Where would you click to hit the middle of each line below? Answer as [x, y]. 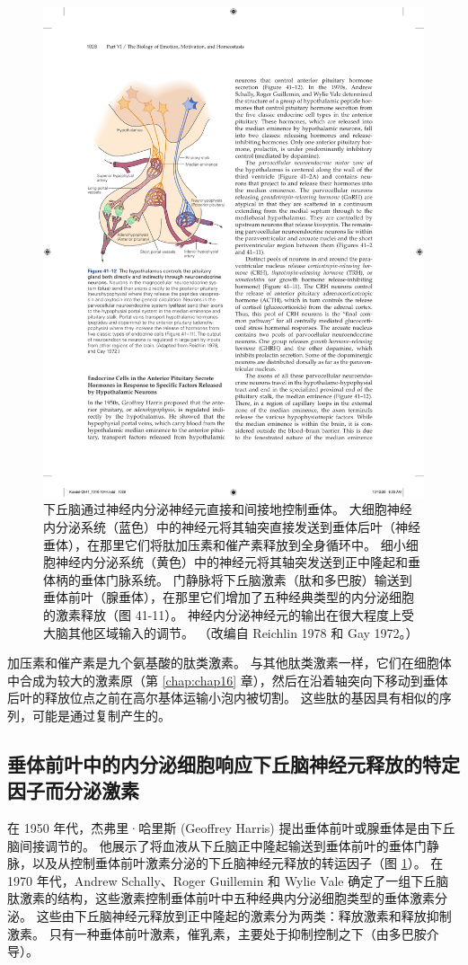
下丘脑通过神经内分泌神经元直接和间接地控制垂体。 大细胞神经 [228, 509]
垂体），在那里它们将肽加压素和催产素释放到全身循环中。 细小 [225, 544]
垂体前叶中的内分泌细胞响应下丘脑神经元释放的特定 [234, 763]
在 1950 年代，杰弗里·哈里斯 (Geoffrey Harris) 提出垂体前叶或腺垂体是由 [219, 828]
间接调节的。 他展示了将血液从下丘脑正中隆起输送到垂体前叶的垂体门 [223, 845]
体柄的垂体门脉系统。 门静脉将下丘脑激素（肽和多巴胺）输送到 [228, 579]
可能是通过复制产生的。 [101, 715]
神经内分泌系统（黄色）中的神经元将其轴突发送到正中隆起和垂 [238, 562]
